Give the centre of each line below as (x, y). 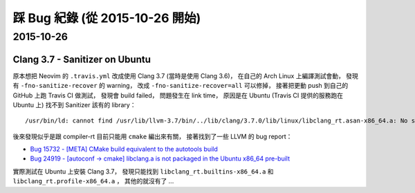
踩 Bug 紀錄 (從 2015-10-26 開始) (107, 18)
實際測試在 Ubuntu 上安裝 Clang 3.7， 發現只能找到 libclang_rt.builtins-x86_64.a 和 (143, 171)
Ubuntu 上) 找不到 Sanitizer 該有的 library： (74, 104)
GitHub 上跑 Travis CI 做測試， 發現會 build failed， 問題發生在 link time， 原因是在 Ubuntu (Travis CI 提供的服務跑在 (178, 95)
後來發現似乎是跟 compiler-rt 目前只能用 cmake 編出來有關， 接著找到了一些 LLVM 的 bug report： (153, 136)
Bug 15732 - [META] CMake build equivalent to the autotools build (124, 149)
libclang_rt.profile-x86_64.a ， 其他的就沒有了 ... (93, 181)
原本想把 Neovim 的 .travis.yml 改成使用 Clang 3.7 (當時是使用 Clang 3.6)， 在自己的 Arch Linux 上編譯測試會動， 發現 (186, 75)
